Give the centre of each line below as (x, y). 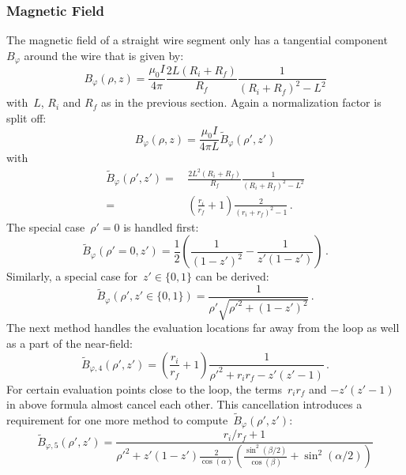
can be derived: (232, 276)
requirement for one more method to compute (117, 419)
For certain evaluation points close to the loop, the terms (144, 388)
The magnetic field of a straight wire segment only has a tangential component (197, 40)
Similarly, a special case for (72, 276)
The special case (46, 226)
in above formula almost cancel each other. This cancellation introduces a (184, 404)
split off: (26, 118)
